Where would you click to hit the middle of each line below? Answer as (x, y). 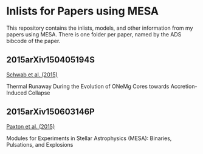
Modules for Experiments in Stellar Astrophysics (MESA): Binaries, (89, 138)
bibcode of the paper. (33, 41)
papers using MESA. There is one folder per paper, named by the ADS (94, 34)
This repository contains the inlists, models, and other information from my (100, 28)
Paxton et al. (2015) (31, 126)
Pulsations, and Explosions (40, 144)
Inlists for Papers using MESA (83, 11)
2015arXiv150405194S (51, 60)
